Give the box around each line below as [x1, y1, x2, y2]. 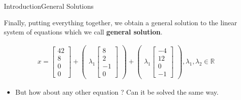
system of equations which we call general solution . [4, 27, 162, 37]
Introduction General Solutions [4, 1, 94, 11]
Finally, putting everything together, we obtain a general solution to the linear [4, 17, 237, 27]
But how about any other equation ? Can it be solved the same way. [15, 87, 219, 97]
